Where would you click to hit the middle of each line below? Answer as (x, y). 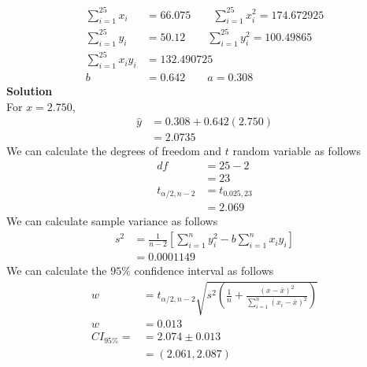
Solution (30, 91)
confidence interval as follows (204, 271)
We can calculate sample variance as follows (112, 221)
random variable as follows (297, 151)
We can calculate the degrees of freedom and (114, 151)
